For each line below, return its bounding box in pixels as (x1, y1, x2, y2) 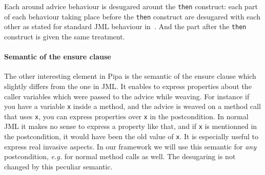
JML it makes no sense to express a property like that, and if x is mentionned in (4, 121, 257, 132)
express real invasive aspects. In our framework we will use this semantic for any (4, 141, 256, 151)
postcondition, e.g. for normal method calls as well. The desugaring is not (4, 151, 236, 162)
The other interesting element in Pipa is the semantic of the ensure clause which (4, 71, 256, 81)
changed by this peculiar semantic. (4, 161, 113, 171)
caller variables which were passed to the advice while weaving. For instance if (4, 91, 250, 101)
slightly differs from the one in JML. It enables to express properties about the (4, 80, 252, 91)
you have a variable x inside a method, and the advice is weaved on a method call (4, 101, 261, 112)
